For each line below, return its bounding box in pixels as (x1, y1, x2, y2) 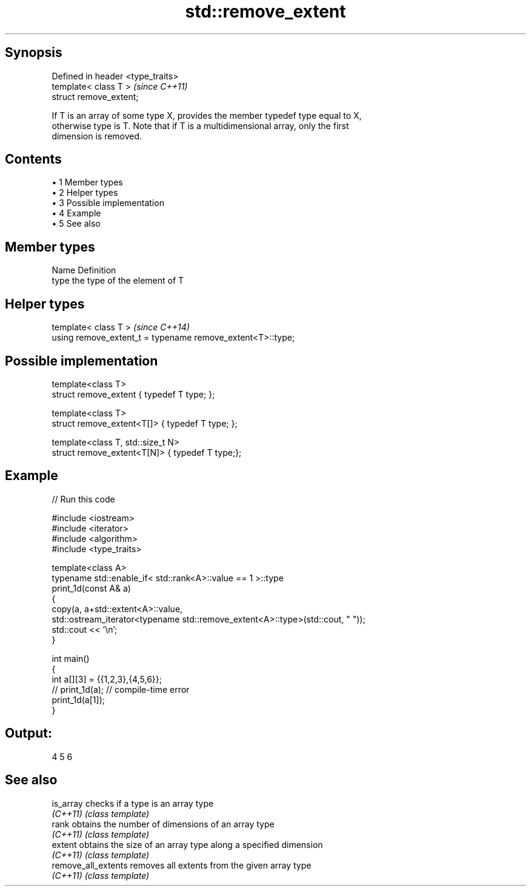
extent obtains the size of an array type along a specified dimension (52, 839, 323, 850)
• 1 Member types (52, 177, 123, 188)
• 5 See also (52, 218, 101, 229)
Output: (5, 726, 52, 741)
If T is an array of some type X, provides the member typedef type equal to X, (52, 110, 362, 121)
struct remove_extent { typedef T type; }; (52, 389, 215, 399)
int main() (52, 653, 90, 664)
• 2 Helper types (52, 187, 118, 198)
